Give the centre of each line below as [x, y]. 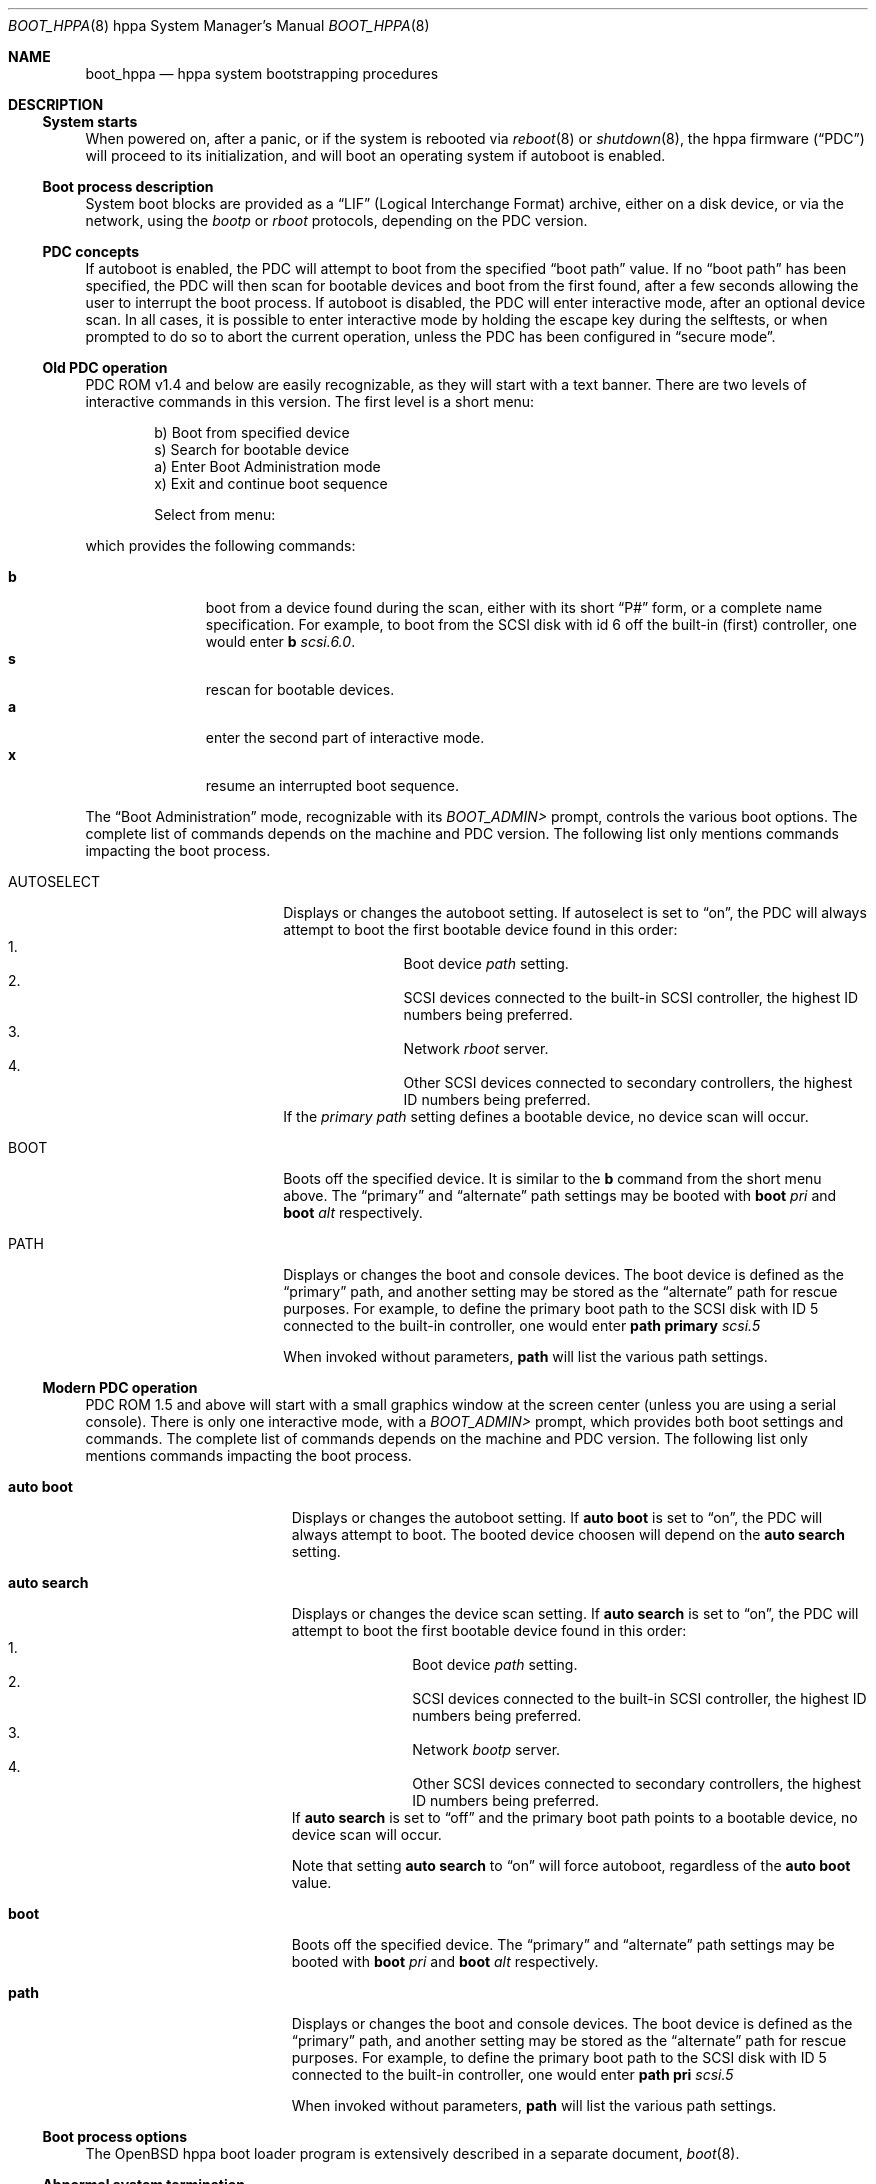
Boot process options [115, 2136]
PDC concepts [91, 251]
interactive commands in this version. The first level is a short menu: [310, 401]
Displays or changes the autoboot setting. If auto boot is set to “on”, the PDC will [557, 1517]
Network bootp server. [486, 1749]
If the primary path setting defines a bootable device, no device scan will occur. [546, 1116]
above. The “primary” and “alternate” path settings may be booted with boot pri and [560, 1195]
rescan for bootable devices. [300, 689]
